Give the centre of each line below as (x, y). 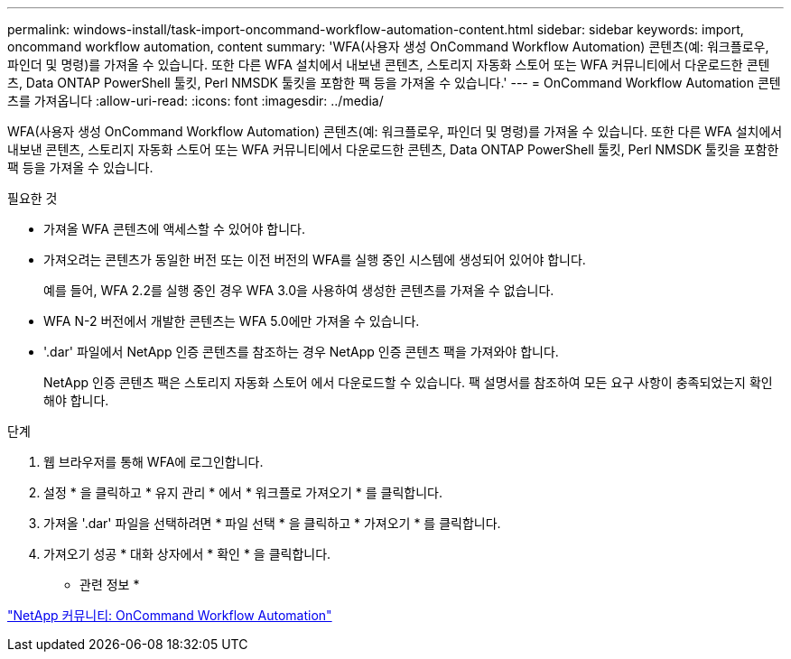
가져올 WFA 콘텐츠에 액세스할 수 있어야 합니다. (174, 229)
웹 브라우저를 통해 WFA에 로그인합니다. (154, 462)
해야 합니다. (76, 400)
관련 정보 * (110, 585)
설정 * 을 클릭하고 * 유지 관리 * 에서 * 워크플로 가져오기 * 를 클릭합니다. (243, 492)
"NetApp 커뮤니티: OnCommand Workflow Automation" (170, 615)
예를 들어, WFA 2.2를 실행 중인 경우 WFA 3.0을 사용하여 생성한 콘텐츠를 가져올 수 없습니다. (299, 290)
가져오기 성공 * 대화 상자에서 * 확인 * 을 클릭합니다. (187, 554)
